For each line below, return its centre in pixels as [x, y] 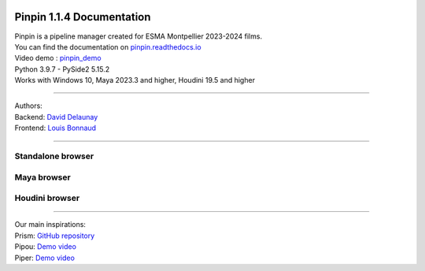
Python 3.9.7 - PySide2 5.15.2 [62, 69]
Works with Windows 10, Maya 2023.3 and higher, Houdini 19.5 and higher [135, 80]
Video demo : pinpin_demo [58, 58]
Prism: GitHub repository [55, 236]
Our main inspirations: [50, 225]
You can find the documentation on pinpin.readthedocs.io [108, 46]
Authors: [28, 106]
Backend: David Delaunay [56, 117]
